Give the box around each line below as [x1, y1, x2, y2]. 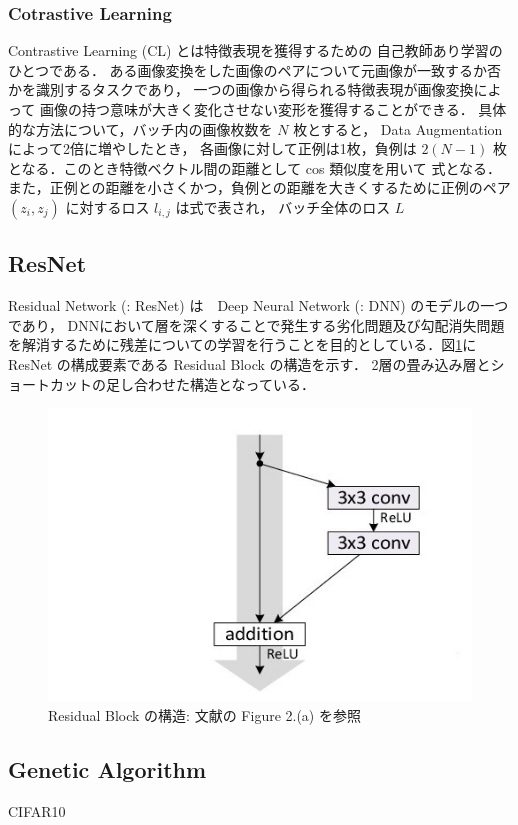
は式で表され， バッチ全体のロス [175, 196, 391, 217]
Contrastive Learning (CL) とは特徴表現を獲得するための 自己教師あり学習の [8, 40, 503, 61]
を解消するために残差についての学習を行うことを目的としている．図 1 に [8, 334, 477, 355]
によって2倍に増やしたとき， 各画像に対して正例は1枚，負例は [8, 138, 417, 159]
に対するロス [65, 196, 150, 217]
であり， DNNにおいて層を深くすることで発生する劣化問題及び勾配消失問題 [8, 314, 505, 335]
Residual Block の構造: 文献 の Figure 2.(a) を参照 [48, 704, 361, 725]
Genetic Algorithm [8, 753, 207, 784]
